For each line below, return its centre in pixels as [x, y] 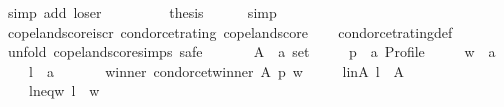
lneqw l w [64, 90]
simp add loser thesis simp [142, 12]
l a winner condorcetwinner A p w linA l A [216, 70]
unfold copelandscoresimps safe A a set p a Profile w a [251, 51]
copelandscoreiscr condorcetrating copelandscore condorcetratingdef [230, 31]
